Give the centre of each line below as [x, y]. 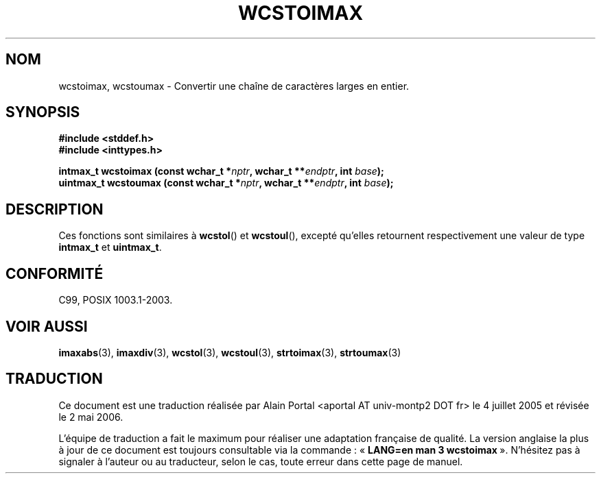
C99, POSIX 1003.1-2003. [116, 300]
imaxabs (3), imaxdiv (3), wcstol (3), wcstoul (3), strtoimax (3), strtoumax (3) [230, 352]
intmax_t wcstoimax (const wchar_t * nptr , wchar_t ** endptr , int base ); [221, 171]
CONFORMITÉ [55, 273]
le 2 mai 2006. [91, 417]
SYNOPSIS [43, 112]
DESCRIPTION [55, 209]
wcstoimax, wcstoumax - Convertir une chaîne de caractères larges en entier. [234, 86]
